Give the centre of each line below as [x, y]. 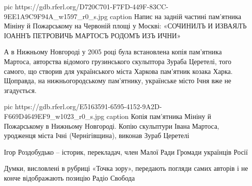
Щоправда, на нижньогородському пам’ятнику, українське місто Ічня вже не [118, 81]
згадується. [20, 90]
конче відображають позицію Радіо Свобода [69, 177]
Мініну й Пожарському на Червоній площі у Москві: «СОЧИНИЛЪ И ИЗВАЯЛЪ [125, 26]
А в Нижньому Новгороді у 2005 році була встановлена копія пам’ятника [113, 52]
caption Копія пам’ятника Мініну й [159, 116]
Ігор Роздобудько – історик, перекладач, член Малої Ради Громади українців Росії [126, 151]
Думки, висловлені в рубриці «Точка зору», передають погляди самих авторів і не [126, 168]
